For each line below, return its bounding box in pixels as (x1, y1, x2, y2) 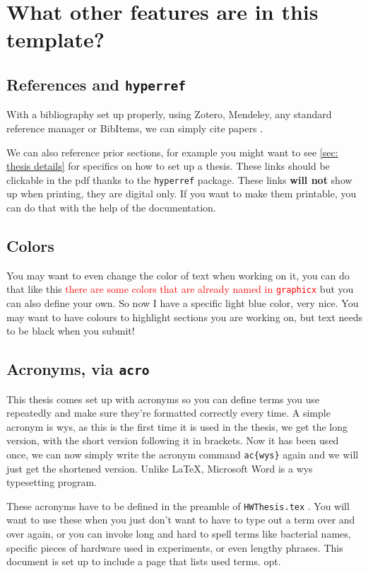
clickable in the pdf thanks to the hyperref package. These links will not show (6, 172, 352, 187)
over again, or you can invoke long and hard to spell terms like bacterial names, (6, 526, 351, 541)
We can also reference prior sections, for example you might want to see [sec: (6, 144, 338, 159)
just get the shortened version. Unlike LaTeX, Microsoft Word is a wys (6, 461, 313, 475)
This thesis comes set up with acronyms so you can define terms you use (6, 391, 320, 406)
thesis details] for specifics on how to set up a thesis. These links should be (6, 158, 330, 173)
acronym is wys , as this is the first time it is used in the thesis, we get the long (6, 419, 348, 434)
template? (6, 25, 105, 54)
